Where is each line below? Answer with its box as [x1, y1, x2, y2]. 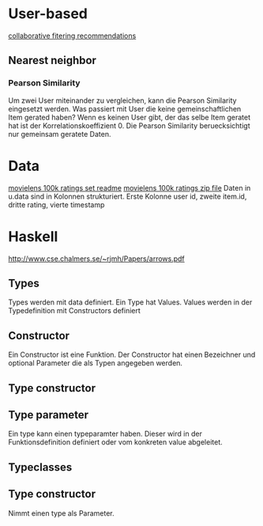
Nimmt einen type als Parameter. [8, 508, 115, 518]
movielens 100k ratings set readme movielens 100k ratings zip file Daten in [8, 183, 251, 192]
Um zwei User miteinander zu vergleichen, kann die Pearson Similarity [8, 96, 237, 105]
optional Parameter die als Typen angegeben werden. [8, 358, 183, 368]
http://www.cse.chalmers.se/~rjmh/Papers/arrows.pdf [8, 254, 186, 263]
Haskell [8, 227, 58, 245]
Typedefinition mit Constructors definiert [8, 306, 141, 316]
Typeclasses [8, 460, 73, 474]
